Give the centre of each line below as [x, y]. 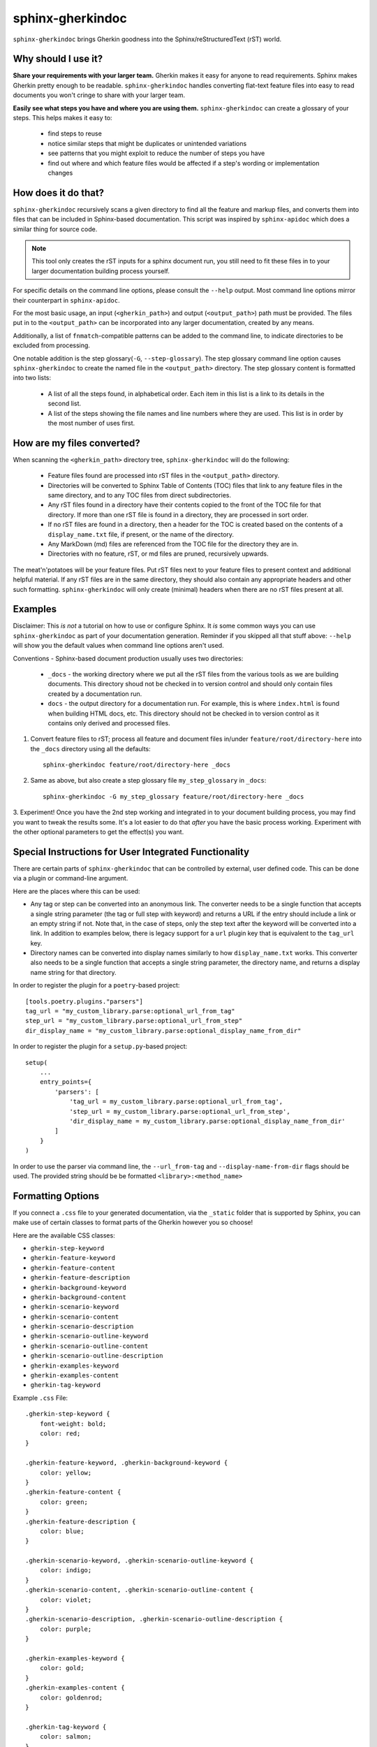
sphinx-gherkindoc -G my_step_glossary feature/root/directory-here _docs [173, 796]
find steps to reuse [75, 133]
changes [60, 173]
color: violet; [66, 1600]
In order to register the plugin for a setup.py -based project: [100, 1046]
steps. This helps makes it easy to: [62, 118]
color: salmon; [66, 1737]
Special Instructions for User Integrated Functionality [131, 851]
